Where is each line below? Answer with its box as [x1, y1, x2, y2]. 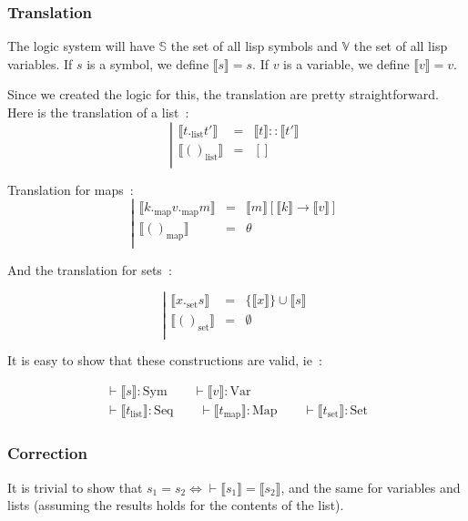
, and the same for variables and [280, 477, 461, 496]
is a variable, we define [283, 54, 410, 73]
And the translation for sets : [7, 260, 172, 279]
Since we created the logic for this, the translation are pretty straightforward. [7, 85, 439, 104]
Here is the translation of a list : [7, 103, 189, 121]
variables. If [7, 54, 73, 73]
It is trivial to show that [7, 477, 143, 496]
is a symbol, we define [86, 54, 209, 73]
